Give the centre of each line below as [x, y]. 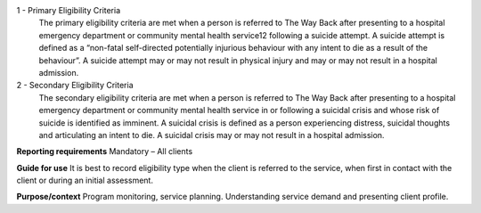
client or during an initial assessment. [85, 180]
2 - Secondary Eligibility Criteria [75, 86]
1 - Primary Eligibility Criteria [69, 10]
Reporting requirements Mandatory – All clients [105, 152]
